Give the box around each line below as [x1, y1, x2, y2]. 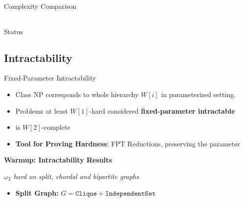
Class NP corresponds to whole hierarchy [15, 89, 139, 99]
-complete [41, 122, 70, 132]
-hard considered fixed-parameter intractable [89, 105, 235, 116]
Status [4, 26, 23, 36]
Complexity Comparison [4, 1, 77, 11]
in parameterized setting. [161, 89, 236, 99]
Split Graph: [15, 187, 59, 198]
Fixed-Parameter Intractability [4, 73, 96, 83]
